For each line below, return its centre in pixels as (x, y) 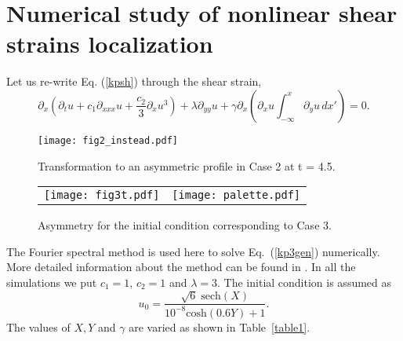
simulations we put (52, 282)
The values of (38, 326)
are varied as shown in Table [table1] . (220, 326)
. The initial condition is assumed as (305, 282)
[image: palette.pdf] (236, 195)
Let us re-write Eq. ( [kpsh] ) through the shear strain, (134, 81)
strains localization (110, 44)
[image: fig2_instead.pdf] (108, 140)
